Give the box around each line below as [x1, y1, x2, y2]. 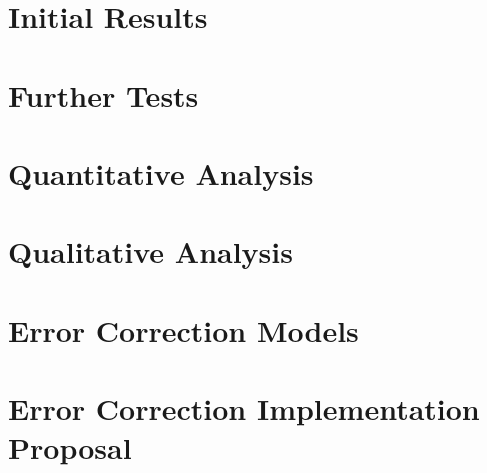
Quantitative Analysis [8, 152, 314, 193]
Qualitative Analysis [8, 231, 293, 272]
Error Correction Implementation [8, 388, 480, 429]
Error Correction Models [8, 309, 359, 350]
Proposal [8, 427, 132, 468]
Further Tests [8, 74, 199, 115]
